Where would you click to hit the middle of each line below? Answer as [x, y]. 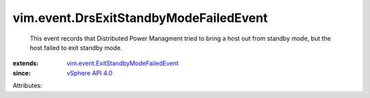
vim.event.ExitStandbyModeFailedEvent [123, 63]
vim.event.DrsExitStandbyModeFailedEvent [140, 18]
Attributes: [27, 86]
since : [22, 73]
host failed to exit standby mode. [76, 47]
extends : [26, 63]
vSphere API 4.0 [90, 73]
